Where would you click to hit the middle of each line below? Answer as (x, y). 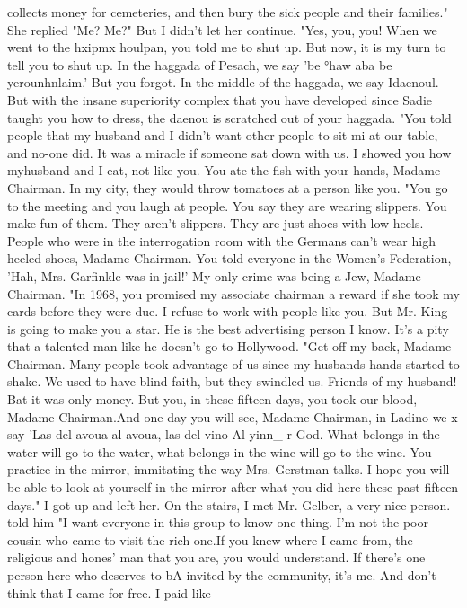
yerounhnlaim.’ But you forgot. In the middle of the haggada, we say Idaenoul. (223, 82)
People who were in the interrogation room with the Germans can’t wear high (221, 240)
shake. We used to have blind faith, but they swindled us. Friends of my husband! (232, 381)
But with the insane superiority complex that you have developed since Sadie (220, 99)
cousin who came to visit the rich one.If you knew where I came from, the (210, 539)
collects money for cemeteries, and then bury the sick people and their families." (228, 12)
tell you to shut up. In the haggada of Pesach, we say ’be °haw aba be (200, 64)
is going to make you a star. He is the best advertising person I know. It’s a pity (228, 328)
